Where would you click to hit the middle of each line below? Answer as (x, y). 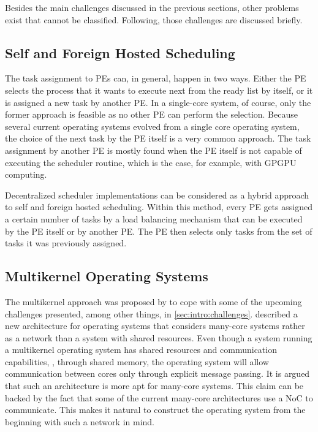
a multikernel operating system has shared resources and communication (141, 350)
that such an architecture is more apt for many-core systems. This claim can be (154, 386)
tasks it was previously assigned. (66, 243)
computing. (26, 174)
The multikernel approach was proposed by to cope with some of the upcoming (153, 301)
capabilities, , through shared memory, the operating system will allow (137, 361)
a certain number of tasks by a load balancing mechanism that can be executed (154, 218)
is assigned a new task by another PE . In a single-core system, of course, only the (158, 102)
